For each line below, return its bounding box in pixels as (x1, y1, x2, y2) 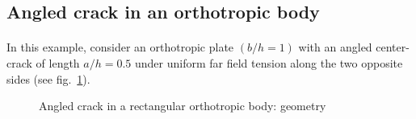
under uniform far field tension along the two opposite (135, 54, 403, 71)
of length (36, 54, 80, 71)
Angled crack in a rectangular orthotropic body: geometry (39, 97, 326, 114)
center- (376, 39, 410, 55)
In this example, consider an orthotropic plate (6, 39, 234, 55)
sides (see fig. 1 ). (6, 70, 90, 87)
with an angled (298, 39, 372, 55)
